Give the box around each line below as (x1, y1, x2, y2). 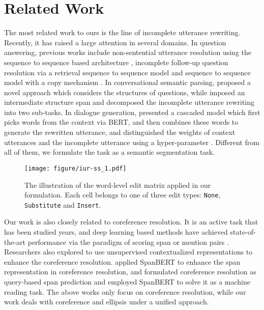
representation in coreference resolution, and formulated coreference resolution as (4, 266, 256, 277)
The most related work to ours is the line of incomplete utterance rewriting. (4, 27, 241, 38)
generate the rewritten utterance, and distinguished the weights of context (4, 127, 236, 137)
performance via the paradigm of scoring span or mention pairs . (27, 236, 229, 247)
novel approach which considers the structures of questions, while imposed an (4, 87, 245, 97)
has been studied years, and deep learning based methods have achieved (4, 227, 228, 237)
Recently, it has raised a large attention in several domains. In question (4, 37, 226, 47)
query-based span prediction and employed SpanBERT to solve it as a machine (4, 276, 250, 287)
